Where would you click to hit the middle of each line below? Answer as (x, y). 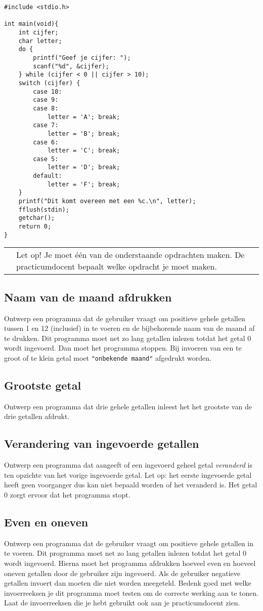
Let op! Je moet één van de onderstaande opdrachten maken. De (130, 255)
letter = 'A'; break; (84, 117)
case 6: (46, 142)
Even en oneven (46, 522)
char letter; (40, 41)
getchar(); (37, 218)
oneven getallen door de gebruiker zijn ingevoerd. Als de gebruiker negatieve (122, 573)
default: (48, 176)
